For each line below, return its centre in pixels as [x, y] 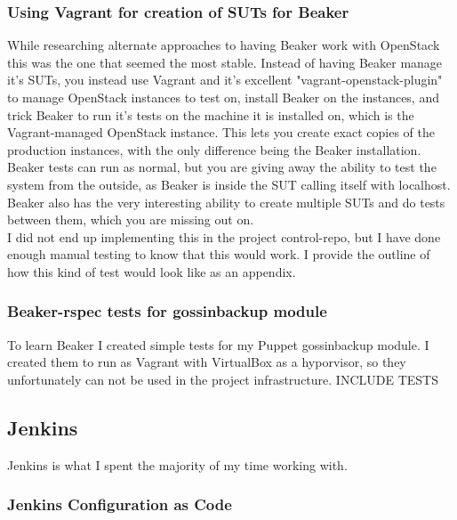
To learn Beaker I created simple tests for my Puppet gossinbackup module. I [218, 344]
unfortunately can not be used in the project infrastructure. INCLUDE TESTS [223, 379]
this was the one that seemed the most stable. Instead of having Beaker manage [225, 62]
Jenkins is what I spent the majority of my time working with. [177, 464]
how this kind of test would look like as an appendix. [152, 271]
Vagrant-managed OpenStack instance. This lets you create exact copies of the [221, 132]
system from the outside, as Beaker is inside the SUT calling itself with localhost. [229, 184]
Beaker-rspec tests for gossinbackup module [167, 311]
